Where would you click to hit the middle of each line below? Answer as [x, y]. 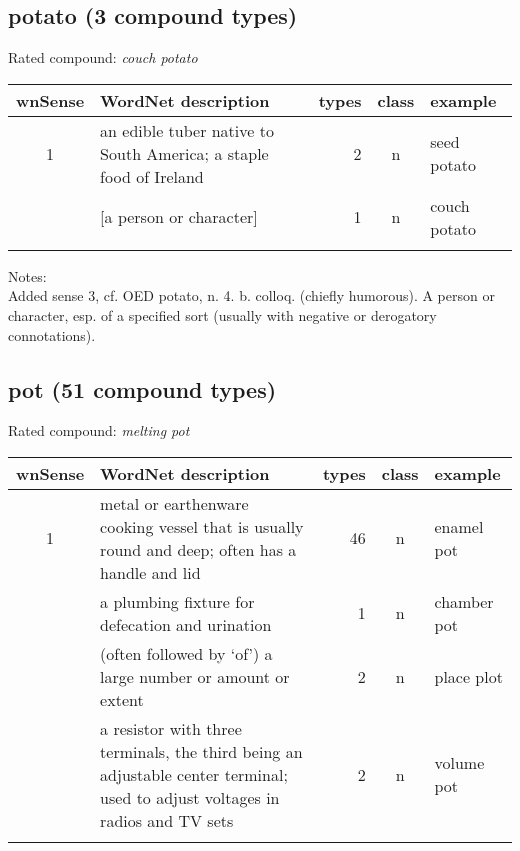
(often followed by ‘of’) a [186, 653]
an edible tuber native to [187, 130]
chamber [464, 601]
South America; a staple [184, 153]
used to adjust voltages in [190, 797]
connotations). [52, 334]
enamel [459, 526]
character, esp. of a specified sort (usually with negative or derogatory [222, 314]
